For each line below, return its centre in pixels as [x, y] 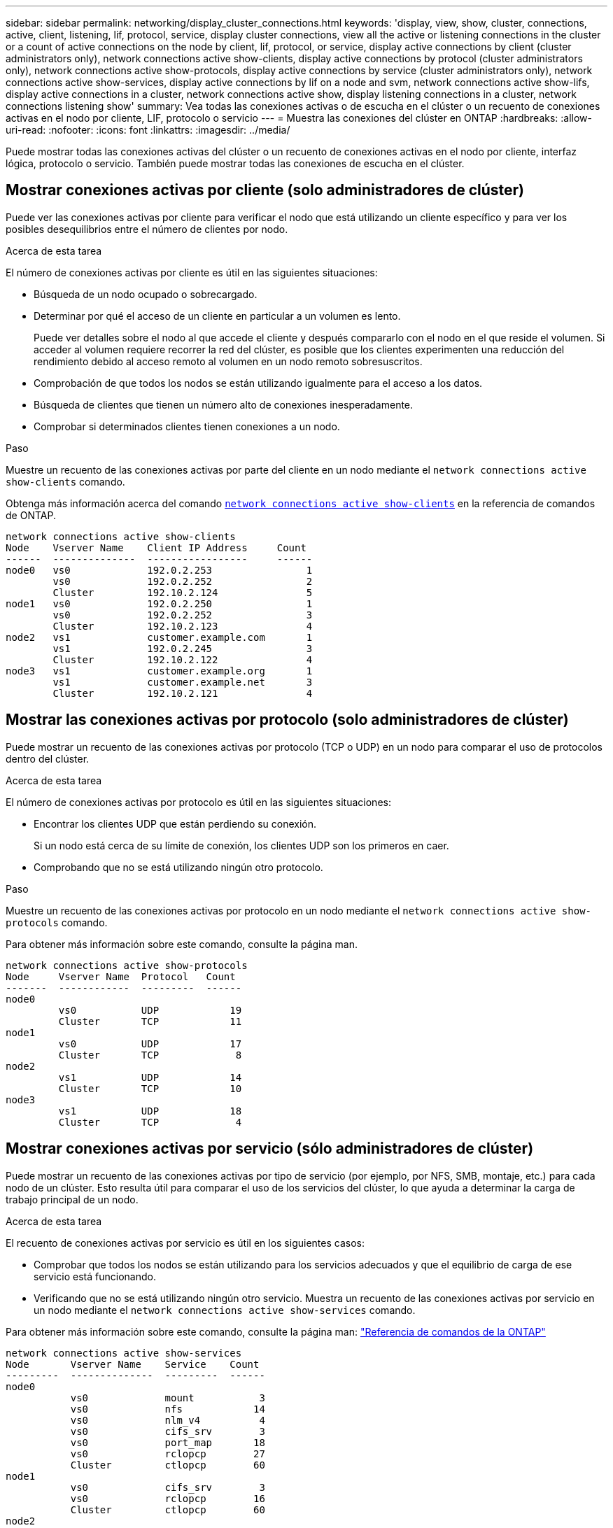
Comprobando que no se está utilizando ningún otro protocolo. [178, 867]
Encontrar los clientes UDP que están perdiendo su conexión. [175, 823]
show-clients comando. [65, 481]
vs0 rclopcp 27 [168, 1453]
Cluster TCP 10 [150, 1088]
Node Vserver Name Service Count [133, 1364]
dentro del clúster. [48, 758]
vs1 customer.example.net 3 [183, 682]
